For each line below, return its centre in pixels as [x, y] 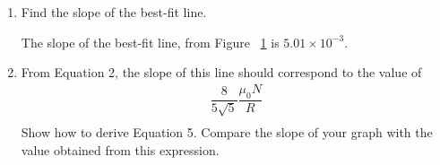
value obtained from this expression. [120, 149]
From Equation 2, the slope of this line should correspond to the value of [221, 72]
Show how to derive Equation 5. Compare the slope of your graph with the [227, 132]
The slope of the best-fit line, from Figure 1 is [150, 42]
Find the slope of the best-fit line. [114, 12]
